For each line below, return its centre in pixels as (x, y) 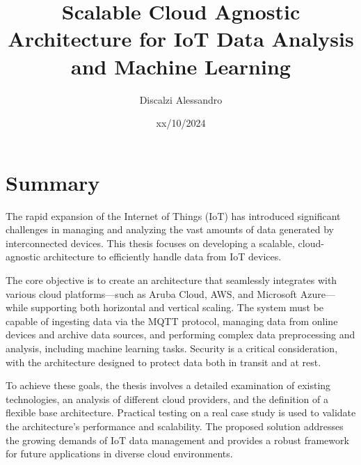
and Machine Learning (181, 66)
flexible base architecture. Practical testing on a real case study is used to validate (181, 412)
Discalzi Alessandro (181, 99)
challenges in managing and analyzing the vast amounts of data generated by (170, 229)
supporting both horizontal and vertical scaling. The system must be (177, 307)
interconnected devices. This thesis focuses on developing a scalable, (150, 243)
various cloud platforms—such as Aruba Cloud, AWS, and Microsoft (152, 293)
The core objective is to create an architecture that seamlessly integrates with (171, 280)
